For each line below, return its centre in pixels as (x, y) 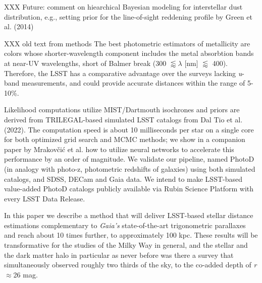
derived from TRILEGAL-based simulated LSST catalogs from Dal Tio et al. (123, 119)
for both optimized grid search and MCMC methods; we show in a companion (125, 139)
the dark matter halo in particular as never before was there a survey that (119, 255)
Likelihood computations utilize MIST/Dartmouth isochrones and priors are (122, 110)
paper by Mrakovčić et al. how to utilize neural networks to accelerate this (119, 149)
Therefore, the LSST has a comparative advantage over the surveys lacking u (123, 73)
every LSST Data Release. (45, 198)
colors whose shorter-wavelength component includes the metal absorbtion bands (129, 53)
